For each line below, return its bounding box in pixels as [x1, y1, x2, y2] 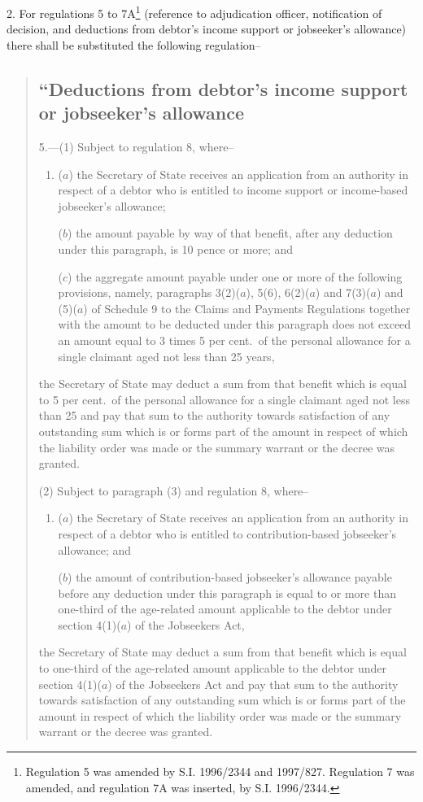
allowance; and [58, 541, 132, 558]
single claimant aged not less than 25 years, [58, 347, 275, 364]
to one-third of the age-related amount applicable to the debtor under [38, 660, 386, 677]
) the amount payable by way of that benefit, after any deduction [68, 224, 393, 242]
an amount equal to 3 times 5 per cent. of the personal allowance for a [58, 331, 411, 348]
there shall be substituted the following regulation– [7, 36, 261, 53]
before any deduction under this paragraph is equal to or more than [58, 584, 396, 601]
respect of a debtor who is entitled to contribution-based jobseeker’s [58, 525, 397, 542]
